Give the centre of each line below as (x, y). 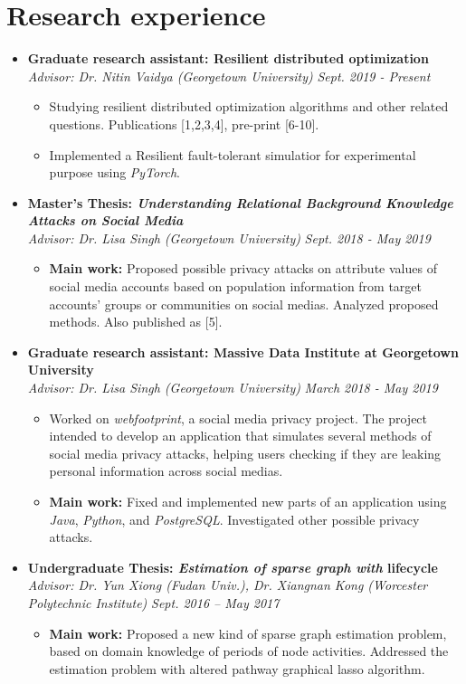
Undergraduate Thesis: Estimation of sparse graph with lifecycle (233, 567)
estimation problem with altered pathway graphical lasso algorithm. (237, 668)
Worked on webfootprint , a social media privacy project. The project (238, 418)
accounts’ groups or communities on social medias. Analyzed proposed (244, 304)
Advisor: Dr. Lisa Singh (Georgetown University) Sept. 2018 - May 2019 (229, 237)
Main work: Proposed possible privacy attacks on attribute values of (243, 268)
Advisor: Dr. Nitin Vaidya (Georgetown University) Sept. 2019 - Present (229, 76)
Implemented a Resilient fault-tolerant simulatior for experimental (233, 154)
